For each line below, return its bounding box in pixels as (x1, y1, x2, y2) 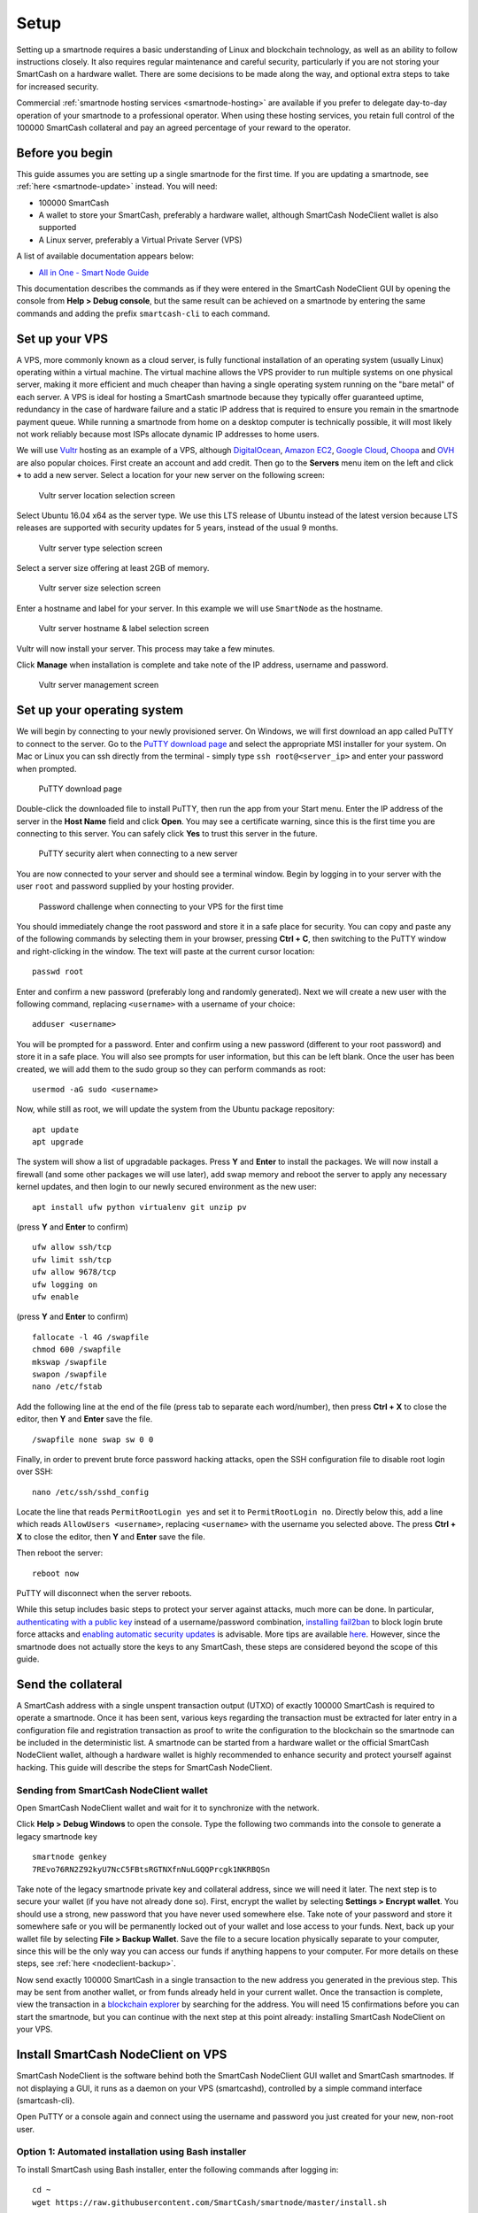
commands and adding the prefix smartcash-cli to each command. (16, 308, 270, 319)
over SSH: (16, 1466, 53, 1477)
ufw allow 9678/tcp (32, 1267, 117, 1277)
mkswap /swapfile (32, 1357, 107, 1367)
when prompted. (16, 763, 77, 774)
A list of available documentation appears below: (16, 251, 195, 261)
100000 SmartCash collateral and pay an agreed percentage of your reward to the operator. (16, 122, 351, 133)
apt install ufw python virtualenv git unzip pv (32, 1202, 247, 1212)
